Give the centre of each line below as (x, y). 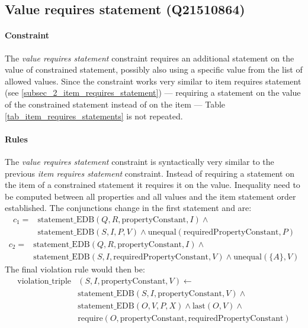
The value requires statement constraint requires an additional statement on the (150, 58)
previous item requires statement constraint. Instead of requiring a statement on (150, 173)
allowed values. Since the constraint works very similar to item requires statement (153, 81)
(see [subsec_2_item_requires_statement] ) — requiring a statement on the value (153, 92)
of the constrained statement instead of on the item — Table (115, 104)
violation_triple (44, 281)
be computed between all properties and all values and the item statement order (150, 196)
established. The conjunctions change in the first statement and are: (128, 208)
